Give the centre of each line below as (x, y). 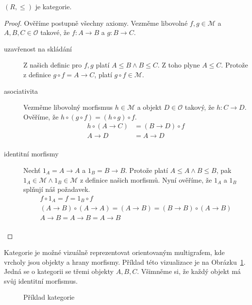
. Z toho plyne (179, 65)
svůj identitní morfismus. (41, 280)
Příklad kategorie (49, 297)
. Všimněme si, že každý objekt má (189, 271)
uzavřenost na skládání (38, 48)
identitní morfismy (31, 154)
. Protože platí (146, 170)
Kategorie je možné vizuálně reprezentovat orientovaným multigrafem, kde (114, 252)
